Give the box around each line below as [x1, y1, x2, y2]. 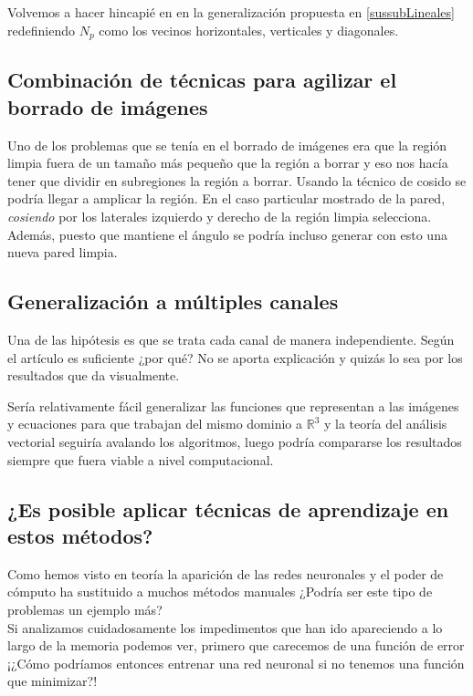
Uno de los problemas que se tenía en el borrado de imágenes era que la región [7, 135, 447, 154]
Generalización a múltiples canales [7, 287, 339, 316]
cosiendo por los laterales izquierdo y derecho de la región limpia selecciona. [7, 207, 432, 226]
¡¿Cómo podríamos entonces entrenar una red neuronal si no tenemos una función [7, 653, 465, 672]
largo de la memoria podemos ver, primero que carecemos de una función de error [7, 636, 465, 655]
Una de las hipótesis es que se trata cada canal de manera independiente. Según [7, 330, 455, 348]
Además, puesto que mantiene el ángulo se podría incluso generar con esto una [7, 224, 447, 244]
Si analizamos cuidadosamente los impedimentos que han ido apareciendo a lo [7, 618, 443, 637]
